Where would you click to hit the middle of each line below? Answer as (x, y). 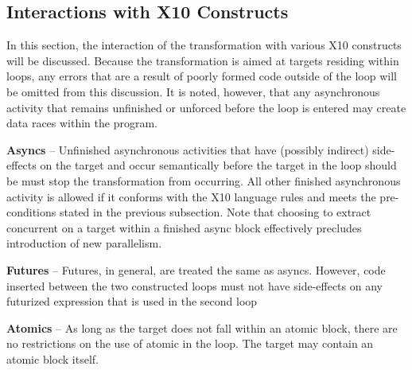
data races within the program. (82, 123)
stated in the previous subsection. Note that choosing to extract (215, 212)
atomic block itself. (52, 358)
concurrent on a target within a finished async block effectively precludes (184, 227)
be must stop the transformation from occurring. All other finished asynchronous (204, 180)
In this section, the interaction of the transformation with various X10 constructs (204, 45)
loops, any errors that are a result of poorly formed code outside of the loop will (202, 76)
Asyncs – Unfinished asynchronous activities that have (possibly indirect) (188, 149)
